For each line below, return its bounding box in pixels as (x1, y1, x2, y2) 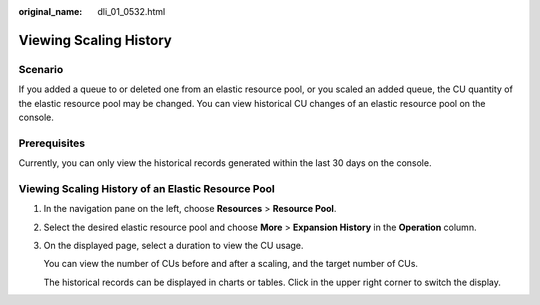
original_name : (18, 6, 83, 17)
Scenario (18, 62, 64, 76)
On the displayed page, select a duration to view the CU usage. (43, 240, 304, 251)
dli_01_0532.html (97, 6, 166, 17)
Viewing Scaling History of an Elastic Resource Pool (18, 181, 275, 195)
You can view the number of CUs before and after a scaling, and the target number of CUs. (43, 258, 419, 270)
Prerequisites (18, 136, 85, 150)
